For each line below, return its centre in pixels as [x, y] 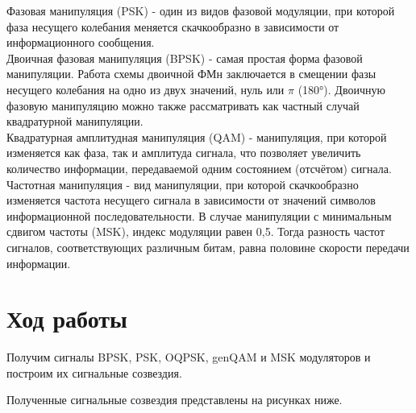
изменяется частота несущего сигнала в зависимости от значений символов [191, 200]
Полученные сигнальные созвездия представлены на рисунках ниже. [175, 400]
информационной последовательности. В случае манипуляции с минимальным [199, 215]
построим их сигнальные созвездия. [94, 372]
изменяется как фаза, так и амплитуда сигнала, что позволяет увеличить [184, 153]
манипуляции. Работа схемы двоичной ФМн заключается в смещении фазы [191, 74]
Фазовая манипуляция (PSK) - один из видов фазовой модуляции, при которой [201, 10]
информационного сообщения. [81, 42]
